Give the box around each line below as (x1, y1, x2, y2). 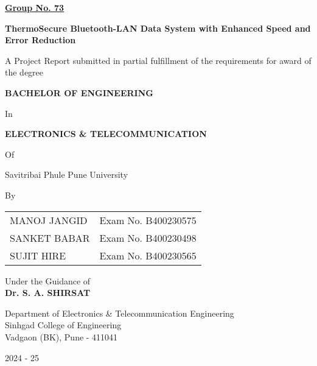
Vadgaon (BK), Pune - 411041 (5, 330, 118, 343)
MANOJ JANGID (10, 213, 88, 227)
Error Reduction (5, 33, 76, 46)
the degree (5, 66, 44, 79)
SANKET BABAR (10, 230, 90, 245)
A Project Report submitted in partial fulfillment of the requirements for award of (5, 54, 312, 66)
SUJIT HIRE (10, 248, 66, 262)
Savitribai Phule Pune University (5, 168, 128, 181)
